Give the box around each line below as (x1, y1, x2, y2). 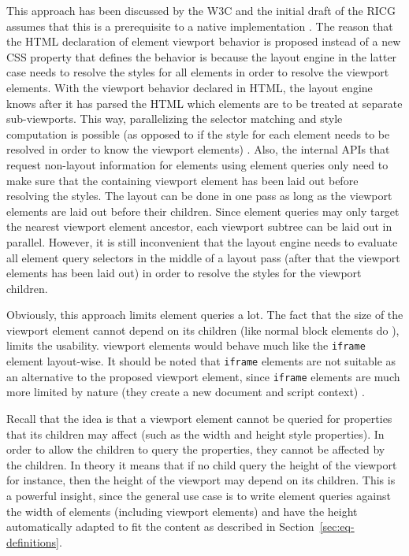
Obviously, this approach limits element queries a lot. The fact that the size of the (6, 306, 403, 323)
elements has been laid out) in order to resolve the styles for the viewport (6, 265, 362, 281)
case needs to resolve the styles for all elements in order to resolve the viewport (6, 64, 389, 80)
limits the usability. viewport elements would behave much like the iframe (6, 337, 366, 354)
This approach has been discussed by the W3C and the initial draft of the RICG (6, 2, 396, 18)
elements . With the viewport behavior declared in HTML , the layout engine (6, 79, 373, 95)
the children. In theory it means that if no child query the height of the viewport (6, 456, 397, 473)
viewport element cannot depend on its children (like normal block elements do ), (6, 321, 400, 338)
